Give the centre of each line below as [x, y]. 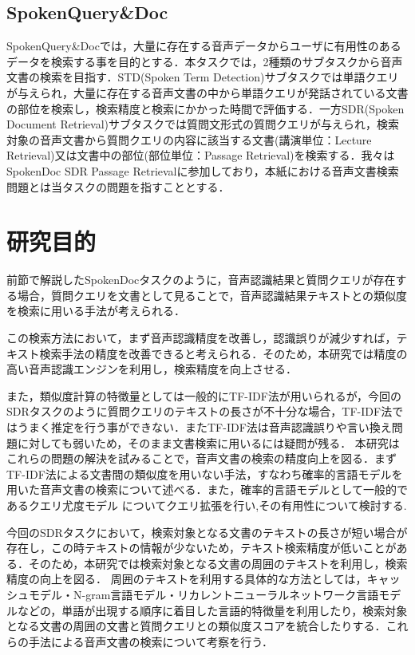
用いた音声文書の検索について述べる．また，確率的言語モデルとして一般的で [207, 489]
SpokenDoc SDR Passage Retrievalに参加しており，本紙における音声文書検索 [203, 170]
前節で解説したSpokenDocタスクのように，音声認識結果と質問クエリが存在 [201, 280]
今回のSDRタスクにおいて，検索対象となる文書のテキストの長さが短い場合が [207, 532]
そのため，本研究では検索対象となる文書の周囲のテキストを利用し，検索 [218, 563]
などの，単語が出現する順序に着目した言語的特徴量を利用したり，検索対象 [212, 610]
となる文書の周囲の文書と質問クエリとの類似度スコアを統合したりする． [196, 626]
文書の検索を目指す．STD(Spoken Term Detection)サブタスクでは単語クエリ [203, 77]
